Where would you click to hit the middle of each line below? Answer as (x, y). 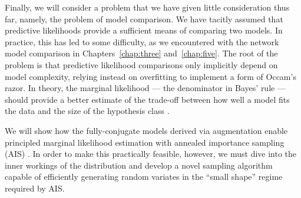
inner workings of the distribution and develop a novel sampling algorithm (139, 165)
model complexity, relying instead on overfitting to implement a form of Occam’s (150, 76)
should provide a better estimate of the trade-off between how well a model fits (147, 99)
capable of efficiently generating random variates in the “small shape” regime (144, 177)
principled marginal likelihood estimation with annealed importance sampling (145, 142)
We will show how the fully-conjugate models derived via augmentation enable (146, 130)
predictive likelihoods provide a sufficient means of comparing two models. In (144, 30)
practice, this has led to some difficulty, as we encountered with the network (142, 41)
